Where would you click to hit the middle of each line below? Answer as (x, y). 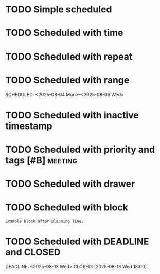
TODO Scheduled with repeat (69, 56)
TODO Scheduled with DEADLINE (77, 241)
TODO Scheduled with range (67, 80)
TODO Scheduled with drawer (70, 184)
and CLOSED (33, 252)
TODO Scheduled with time (64, 33)
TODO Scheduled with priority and (80, 149)
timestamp (29, 126)
